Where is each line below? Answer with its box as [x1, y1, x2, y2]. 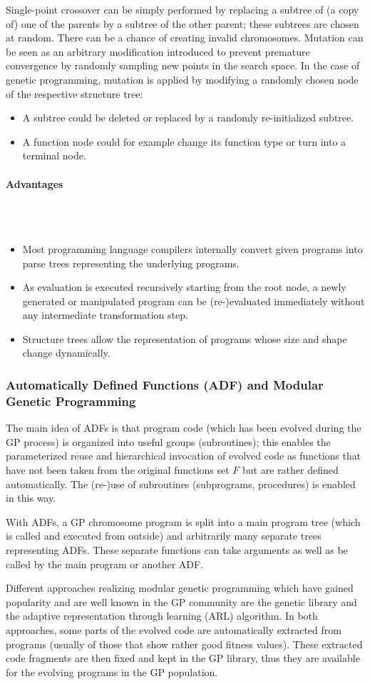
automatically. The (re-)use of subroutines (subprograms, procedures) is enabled [6, 476, 356, 491]
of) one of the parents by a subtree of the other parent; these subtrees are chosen [6, 16, 359, 31]
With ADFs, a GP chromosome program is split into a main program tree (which [6, 514, 361, 529]
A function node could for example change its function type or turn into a [22, 134, 346, 149]
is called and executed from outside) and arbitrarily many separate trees [6, 528, 322, 543]
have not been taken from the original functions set [6, 462, 230, 477]
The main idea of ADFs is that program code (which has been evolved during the [6, 420, 361, 435]
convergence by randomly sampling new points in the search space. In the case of [6, 58, 360, 73]
